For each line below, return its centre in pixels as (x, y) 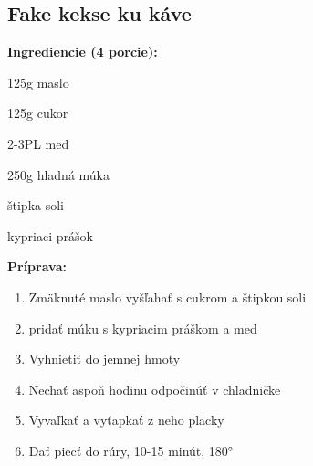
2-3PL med (38, 143)
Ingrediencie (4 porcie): (83, 52)
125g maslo (38, 82)
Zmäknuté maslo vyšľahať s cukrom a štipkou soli (167, 297)
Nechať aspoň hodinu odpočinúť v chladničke (155, 389)
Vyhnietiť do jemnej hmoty (104, 359)
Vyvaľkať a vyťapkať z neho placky (126, 420)
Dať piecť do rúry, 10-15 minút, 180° (131, 450)
